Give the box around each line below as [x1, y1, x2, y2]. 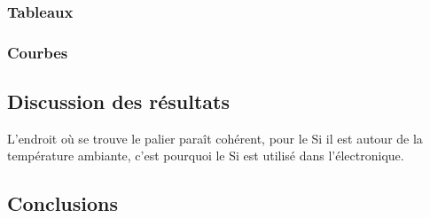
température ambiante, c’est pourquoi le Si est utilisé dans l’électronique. [7, 146, 404, 165]
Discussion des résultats [7, 88, 230, 115]
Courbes [7, 41, 68, 63]
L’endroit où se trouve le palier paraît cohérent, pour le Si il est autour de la [7, 128, 423, 147]
